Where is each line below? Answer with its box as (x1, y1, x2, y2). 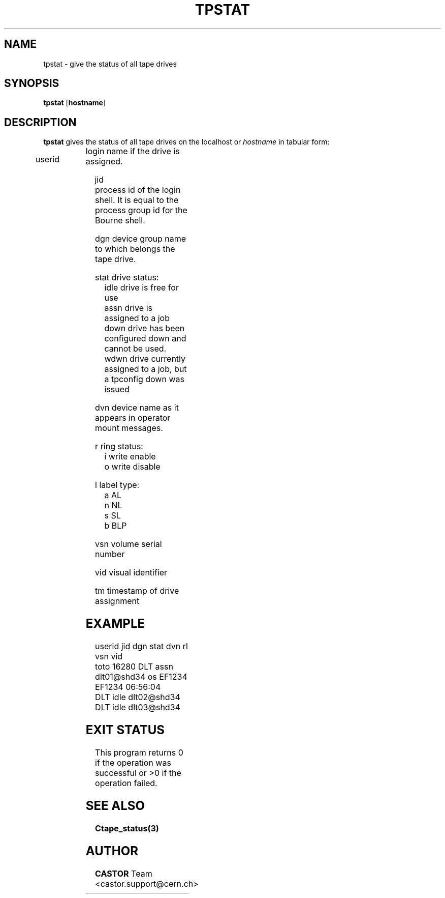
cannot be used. (104, 343, 167, 354)
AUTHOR (85, 843, 138, 858)
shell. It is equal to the (95, 195, 179, 206)
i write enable (104, 451, 156, 462)
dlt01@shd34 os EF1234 (95, 672, 187, 682)
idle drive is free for (104, 282, 179, 293)
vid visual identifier (95, 567, 168, 578)
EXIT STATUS (85, 722, 165, 737)
